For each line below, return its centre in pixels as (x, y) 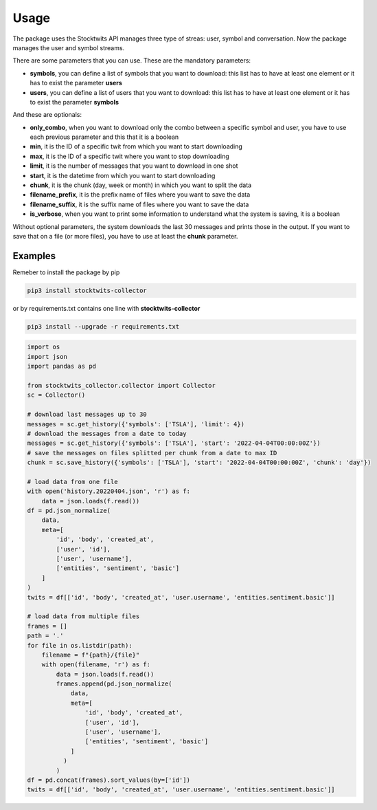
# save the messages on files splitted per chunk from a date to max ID (152, 453)
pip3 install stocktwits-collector (87, 290)
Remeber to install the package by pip (66, 272)
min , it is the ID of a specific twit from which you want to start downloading (136, 146)
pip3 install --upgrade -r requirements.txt (103, 326)
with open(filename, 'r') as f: (96, 665)
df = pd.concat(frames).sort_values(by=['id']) (108, 780)
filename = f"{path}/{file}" (91, 655)
